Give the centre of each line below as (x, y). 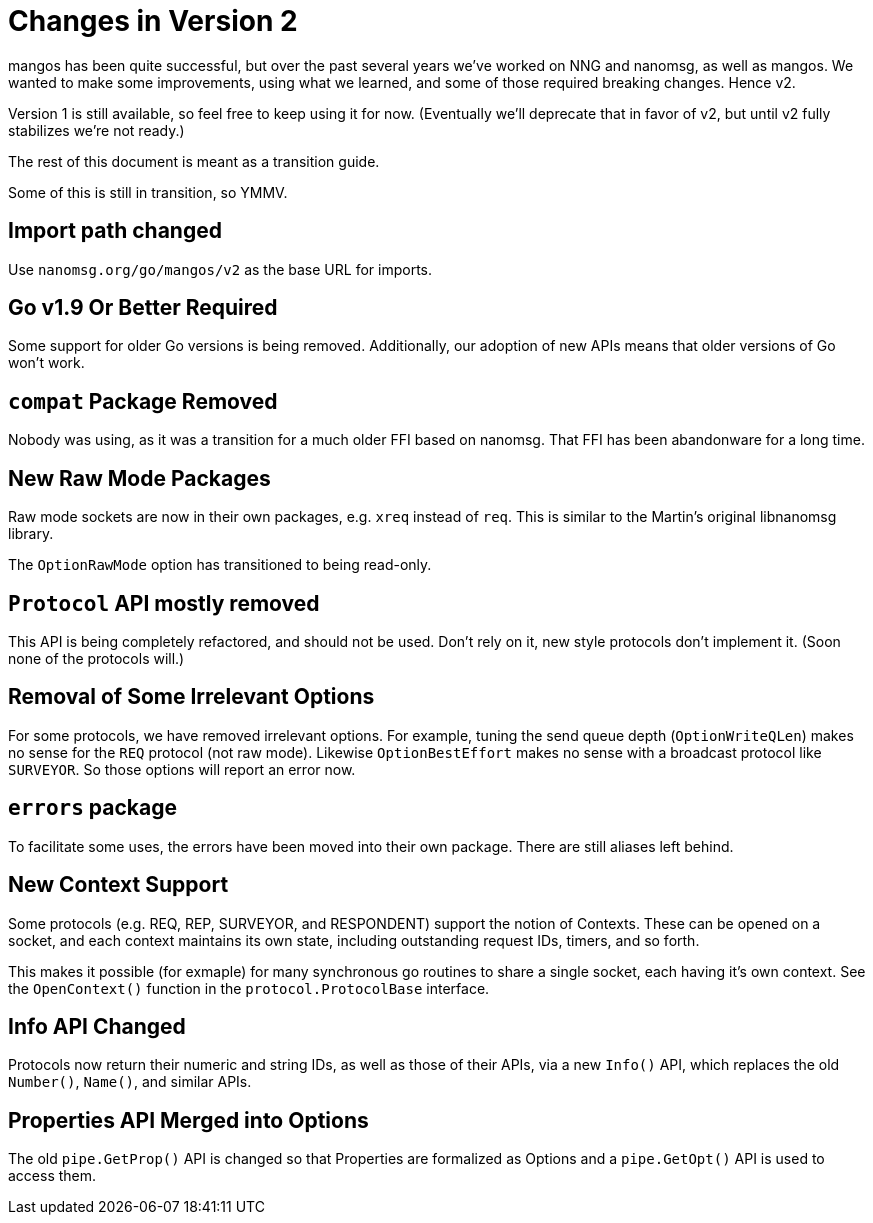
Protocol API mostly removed (164, 603)
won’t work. (46, 363)
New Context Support (118, 885)
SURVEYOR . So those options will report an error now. (182, 769)
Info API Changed (97, 1026)
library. (31, 534)
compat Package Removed (143, 401)
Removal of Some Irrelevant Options (191, 697)
